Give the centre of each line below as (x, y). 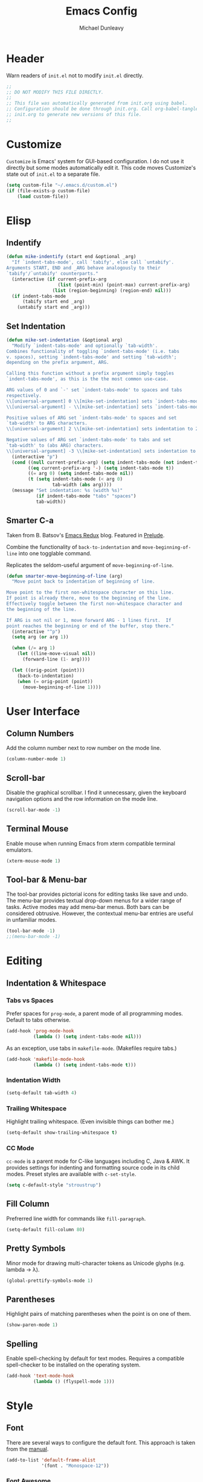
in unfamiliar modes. (32, 920)
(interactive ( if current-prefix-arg (59, 279)
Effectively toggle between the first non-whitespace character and (94, 604)
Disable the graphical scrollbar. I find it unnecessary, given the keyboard (96, 792)
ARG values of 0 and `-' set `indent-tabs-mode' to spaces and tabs (94, 390)
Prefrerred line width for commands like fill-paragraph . (76, 1218)
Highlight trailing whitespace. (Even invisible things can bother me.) (90, 1122)
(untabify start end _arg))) (54, 307)
